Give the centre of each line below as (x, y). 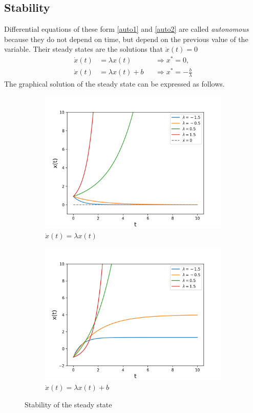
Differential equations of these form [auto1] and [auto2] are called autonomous (126, 29)
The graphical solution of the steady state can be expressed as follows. (114, 84)
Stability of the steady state (68, 404)
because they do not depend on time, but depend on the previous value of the (126, 39)
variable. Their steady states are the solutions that (84, 49)
